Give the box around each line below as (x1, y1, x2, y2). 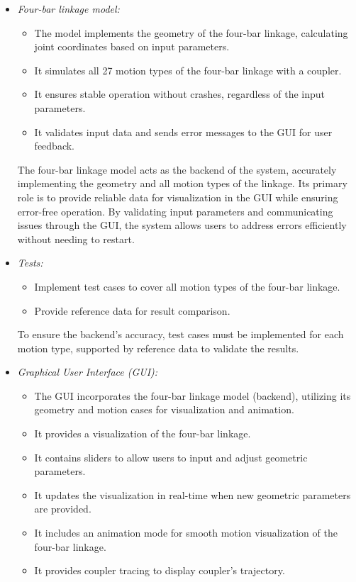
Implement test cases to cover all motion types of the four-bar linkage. (34, 279, 340, 293)
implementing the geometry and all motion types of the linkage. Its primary (17, 176, 347, 191)
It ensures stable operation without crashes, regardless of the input (34, 86, 326, 101)
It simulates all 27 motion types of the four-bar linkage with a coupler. (34, 62, 342, 77)
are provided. (34, 501, 91, 516)
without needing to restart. (17, 231, 135, 246)
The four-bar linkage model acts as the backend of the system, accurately (17, 162, 337, 177)
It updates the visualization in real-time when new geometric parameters (34, 487, 351, 502)
